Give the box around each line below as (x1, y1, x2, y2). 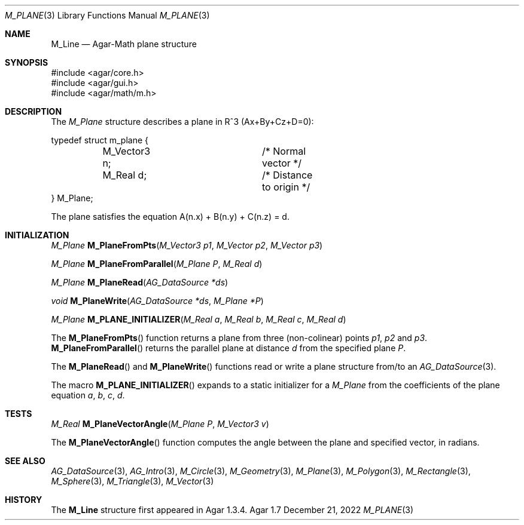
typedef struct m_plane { (51, 135, 149, 145)
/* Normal (261, 145, 306, 157)
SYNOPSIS (5, 57, 48, 67)
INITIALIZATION (5, 230, 69, 240)
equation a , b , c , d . (51, 390, 125, 400)
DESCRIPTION (5, 106, 62, 116)
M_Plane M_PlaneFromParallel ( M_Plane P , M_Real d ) (51, 259, 263, 269)
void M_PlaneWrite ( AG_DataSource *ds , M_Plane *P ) (51, 296, 264, 306)
